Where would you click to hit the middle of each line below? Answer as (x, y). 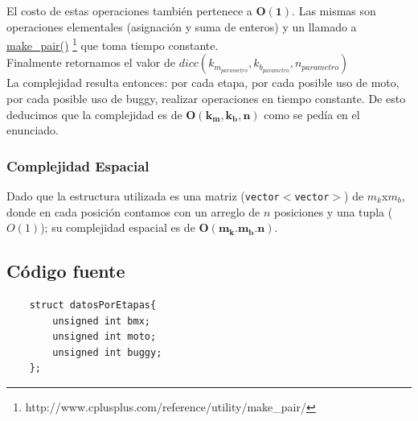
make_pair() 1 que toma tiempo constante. (113, 44)
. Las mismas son (334, 10)
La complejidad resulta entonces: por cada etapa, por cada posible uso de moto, (203, 83)
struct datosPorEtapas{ (93, 305)
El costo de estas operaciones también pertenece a (129, 10)
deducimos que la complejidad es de (94, 114)
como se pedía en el (312, 114)
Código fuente (66, 271)
